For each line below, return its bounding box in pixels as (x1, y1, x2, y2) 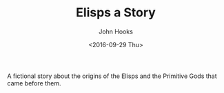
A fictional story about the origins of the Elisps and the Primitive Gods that (7, 72, 217, 80)
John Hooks (99, 27, 133, 36)
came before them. (7, 79, 61, 87)
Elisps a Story (75, 5, 156, 21)
